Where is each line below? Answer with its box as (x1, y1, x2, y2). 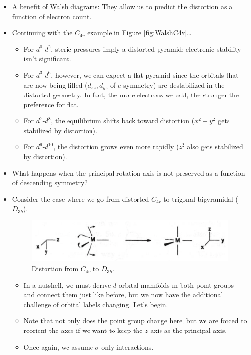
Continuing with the (12, 27, 73, 38)
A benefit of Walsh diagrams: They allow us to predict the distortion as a (12, 1, 233, 11)
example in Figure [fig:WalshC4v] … (87, 27, 192, 38)
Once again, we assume (23, 341, 93, 352)
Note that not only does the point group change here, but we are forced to (23, 315, 247, 326)
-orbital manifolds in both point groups (116, 280, 234, 290)
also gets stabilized (187, 142, 243, 152)
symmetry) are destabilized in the (123, 79, 225, 90)
